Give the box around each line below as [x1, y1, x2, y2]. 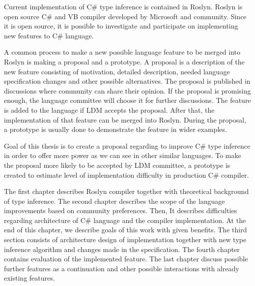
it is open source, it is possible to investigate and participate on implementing [4, 21, 238, 31]
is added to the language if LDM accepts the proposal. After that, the [4, 104, 215, 115]
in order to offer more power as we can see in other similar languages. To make [4, 150, 241, 160]
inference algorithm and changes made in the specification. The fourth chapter [4, 244, 240, 254]
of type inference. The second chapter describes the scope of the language [4, 195, 225, 206]
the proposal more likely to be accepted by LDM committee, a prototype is [4, 159, 230, 170]
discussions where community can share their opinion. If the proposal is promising [4, 85, 251, 95]
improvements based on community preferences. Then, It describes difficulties [4, 205, 237, 216]
